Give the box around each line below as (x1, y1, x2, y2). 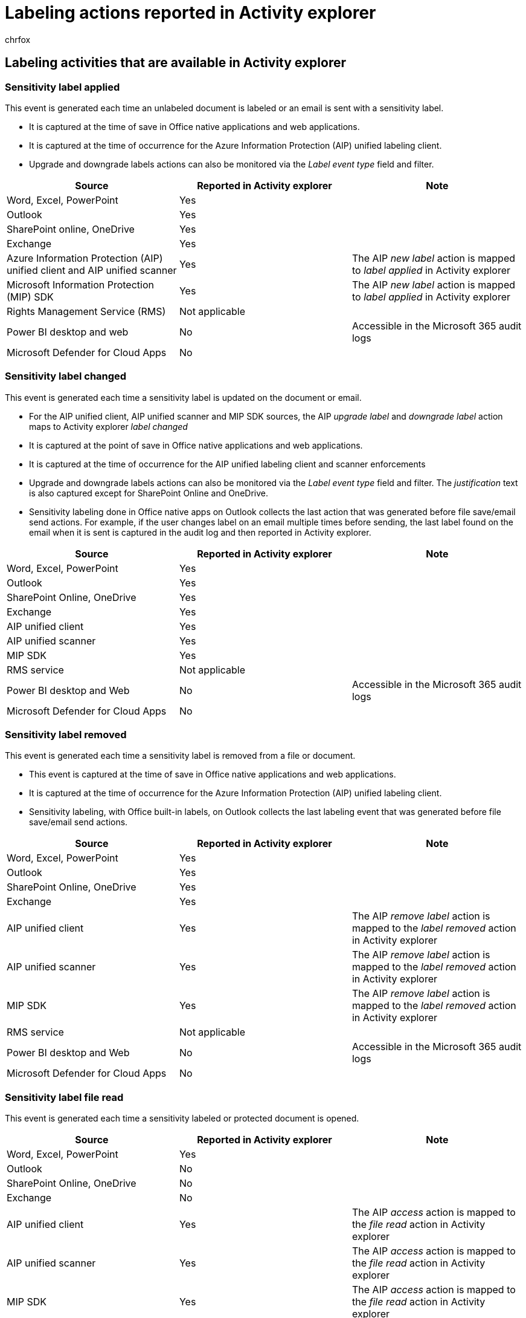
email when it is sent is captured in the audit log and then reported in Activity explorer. (29, 527, 371, 537)
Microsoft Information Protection (7, 278, 154, 291)
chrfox (5, 34, 31, 45)
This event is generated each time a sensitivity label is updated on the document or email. (5, 392, 362, 403)
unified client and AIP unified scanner (7, 264, 177, 276)
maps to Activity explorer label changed (29, 421, 188, 432)
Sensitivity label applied (5, 80, 120, 93)
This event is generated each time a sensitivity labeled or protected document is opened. (5, 1113, 359, 1124)
